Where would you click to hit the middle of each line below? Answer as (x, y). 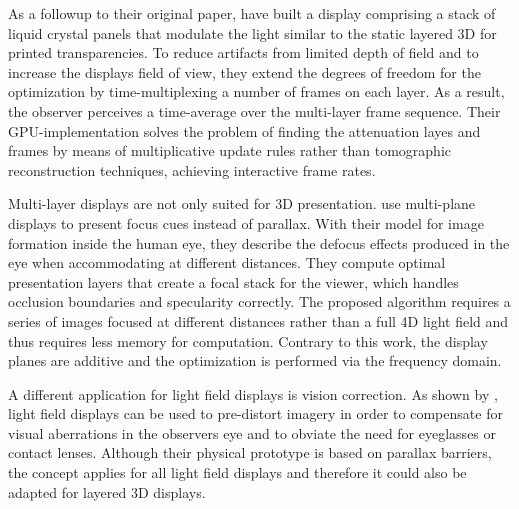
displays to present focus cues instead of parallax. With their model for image (246, 222)
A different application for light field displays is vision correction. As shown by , (253, 393)
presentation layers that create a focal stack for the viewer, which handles (233, 281)
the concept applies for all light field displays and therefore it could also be (237, 472)
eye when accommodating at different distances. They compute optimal (227, 262)
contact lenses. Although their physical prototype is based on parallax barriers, (250, 452)
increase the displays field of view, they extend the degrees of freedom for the (244, 71)
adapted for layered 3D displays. (107, 491)
